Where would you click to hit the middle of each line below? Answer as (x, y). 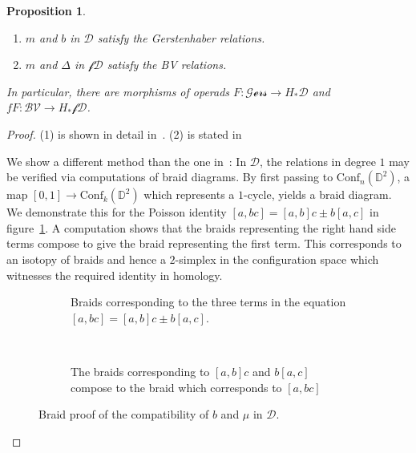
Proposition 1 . (46, 10)
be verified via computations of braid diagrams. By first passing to (170, 177)
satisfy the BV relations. (167, 65)
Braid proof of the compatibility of (124, 414)
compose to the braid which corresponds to (176, 387)
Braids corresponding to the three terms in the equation (208, 302)
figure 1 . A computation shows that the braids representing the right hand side (201, 227)
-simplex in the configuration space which (277, 259)
